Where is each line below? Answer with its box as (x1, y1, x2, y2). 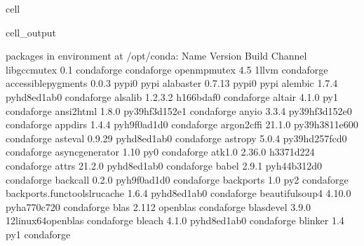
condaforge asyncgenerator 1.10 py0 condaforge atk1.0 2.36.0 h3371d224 (6, 144, 315, 159)
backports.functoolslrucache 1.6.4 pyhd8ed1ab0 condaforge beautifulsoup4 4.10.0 (6, 186, 351, 200)
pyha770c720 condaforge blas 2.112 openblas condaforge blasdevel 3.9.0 (6, 199, 311, 214)
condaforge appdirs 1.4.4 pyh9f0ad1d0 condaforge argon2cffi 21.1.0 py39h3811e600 (6, 117, 358, 132)
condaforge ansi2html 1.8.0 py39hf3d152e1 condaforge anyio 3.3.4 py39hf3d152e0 (6, 103, 352, 118)
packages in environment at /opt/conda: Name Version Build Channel (6, 48, 307, 63)
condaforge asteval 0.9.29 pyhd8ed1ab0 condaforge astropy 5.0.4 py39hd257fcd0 (6, 130, 347, 145)
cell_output (6, 25, 56, 39)
